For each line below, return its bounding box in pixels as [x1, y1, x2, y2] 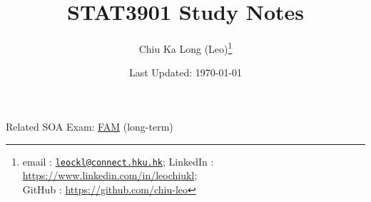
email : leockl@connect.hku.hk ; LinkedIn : [22, 153, 214, 168]
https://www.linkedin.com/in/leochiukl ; [22, 168, 198, 183]
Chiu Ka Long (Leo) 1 [138, 39, 233, 56]
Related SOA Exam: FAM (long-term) [6, 118, 173, 133]
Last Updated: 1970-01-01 [128, 65, 243, 80]
